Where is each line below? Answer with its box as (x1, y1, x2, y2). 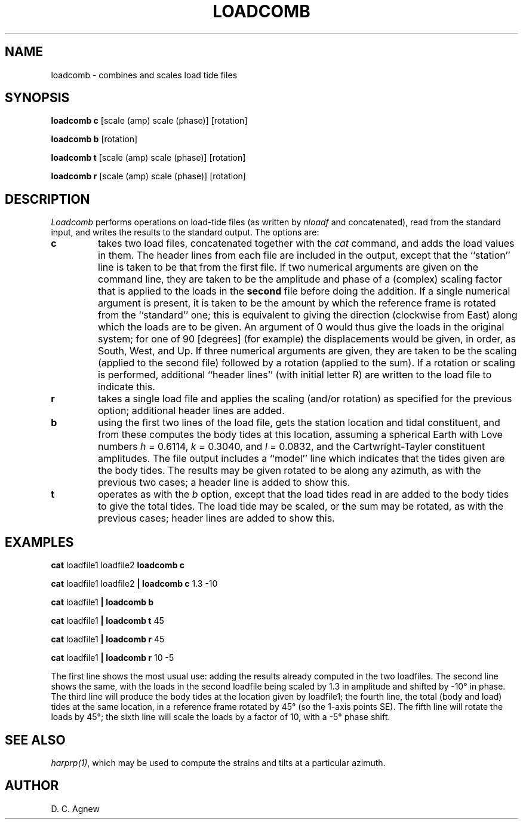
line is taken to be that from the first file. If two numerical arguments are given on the (97, 261, 479, 274)
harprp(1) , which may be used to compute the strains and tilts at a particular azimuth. (51, 757, 386, 768)
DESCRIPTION (5, 191, 90, 207)
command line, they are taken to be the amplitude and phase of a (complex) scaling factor (97, 273, 502, 286)
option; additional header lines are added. (97, 405, 285, 417)
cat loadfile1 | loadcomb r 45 (51, 634, 165, 645)
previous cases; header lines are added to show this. (97, 512, 335, 525)
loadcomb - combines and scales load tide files (51, 69, 238, 80)
